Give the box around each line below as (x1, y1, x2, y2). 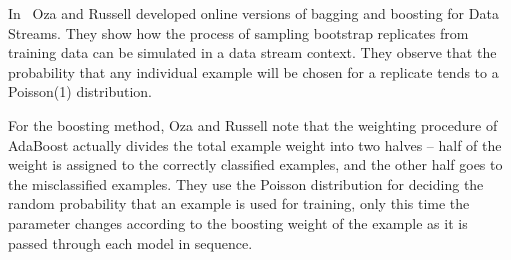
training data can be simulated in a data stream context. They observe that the (8, 42, 497, 63)
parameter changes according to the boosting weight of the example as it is (8, 212, 468, 233)
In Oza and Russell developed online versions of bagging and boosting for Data (8, 3, 499, 23)
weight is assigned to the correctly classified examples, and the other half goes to (8, 154, 503, 175)
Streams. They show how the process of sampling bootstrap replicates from (8, 22, 469, 43)
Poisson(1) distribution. (8, 81, 153, 102)
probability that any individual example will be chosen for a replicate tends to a (8, 61, 499, 82)
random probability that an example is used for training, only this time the (8, 193, 470, 214)
